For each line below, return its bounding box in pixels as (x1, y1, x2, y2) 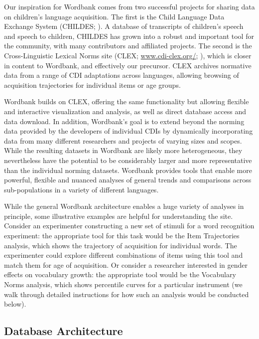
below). (4, 299, 26, 309)
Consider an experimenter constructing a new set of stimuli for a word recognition (4, 220, 255, 231)
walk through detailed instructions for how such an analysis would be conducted (4, 289, 249, 299)
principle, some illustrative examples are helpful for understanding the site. (4, 210, 233, 221)
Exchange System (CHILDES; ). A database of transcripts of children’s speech (4, 21, 244, 31)
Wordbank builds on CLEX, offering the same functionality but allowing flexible (4, 96, 249, 107)
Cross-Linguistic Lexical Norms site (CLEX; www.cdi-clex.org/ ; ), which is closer (4, 50, 252, 60)
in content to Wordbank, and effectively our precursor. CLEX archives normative (4, 60, 252, 70)
